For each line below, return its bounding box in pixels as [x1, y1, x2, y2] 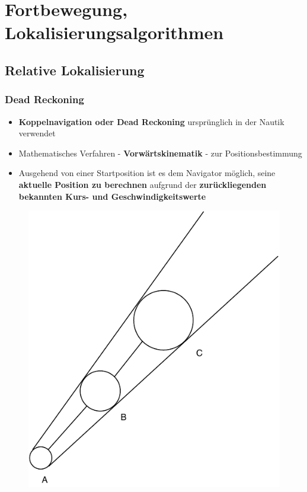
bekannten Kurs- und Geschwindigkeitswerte [18, 190, 206, 202]
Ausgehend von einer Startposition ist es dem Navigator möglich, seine [18, 167, 276, 179]
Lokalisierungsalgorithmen [5, 20, 224, 44]
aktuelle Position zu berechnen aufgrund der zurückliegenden [18, 178, 267, 190]
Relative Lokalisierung [5, 60, 145, 79]
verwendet [18, 127, 56, 139]
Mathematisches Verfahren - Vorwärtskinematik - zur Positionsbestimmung [18, 146, 302, 159]
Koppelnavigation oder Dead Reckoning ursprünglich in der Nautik [18, 115, 284, 127]
